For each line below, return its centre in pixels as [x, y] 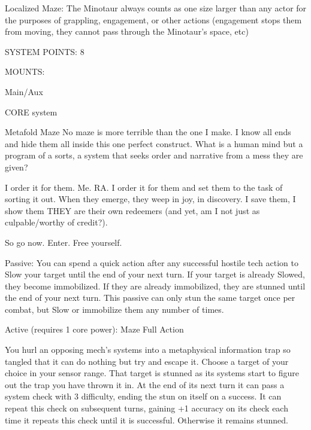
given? [16, 167]
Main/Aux [24, 91]
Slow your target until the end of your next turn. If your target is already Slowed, [155, 274]
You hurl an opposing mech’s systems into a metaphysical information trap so [148, 350]
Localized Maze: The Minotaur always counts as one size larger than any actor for [156, 8]
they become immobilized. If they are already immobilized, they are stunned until [155, 286]
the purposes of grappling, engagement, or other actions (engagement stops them [153, 19]
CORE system [31, 112]
